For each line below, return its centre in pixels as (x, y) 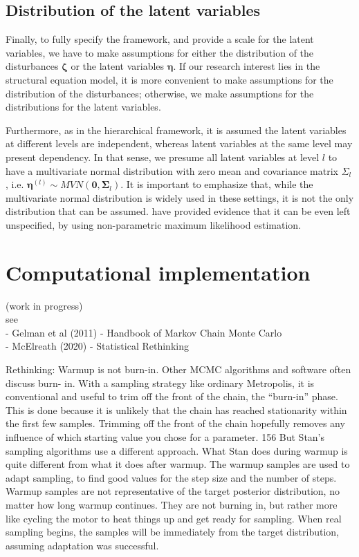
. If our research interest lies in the (247, 66)
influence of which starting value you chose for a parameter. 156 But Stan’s (165, 436)
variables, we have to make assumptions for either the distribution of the (160, 52)
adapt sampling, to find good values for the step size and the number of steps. (171, 477)
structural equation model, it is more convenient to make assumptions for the (169, 79)
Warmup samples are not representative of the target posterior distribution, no (173, 491)
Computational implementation (158, 272)
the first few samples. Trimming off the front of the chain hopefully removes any (175, 423)
